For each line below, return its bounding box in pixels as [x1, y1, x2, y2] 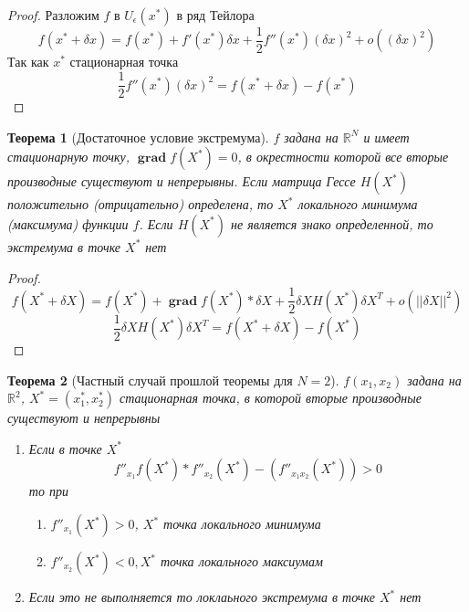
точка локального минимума [163, 514, 321, 533]
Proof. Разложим [7, 5, 99, 24]
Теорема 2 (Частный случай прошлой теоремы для [7, 370, 293, 389]
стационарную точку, [7, 147, 130, 166]
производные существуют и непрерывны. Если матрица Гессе [7, 172, 356, 191]
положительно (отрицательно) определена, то [7, 195, 274, 214]
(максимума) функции [7, 214, 129, 233]
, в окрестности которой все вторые [237, 147, 449, 166]
